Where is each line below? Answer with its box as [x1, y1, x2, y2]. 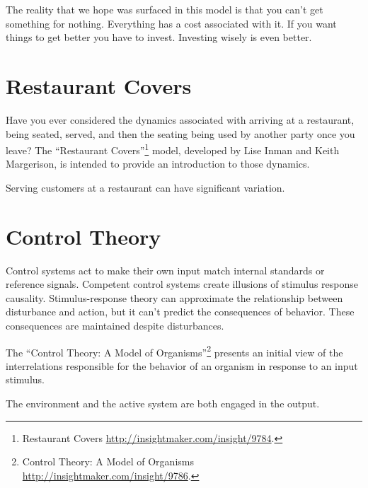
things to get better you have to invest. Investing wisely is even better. [6, 30, 312, 45]
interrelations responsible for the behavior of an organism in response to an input [6, 358, 358, 373]
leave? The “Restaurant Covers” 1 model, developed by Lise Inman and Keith [6, 141, 340, 157]
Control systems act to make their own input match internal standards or [6, 262, 325, 277]
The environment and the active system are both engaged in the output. [6, 396, 320, 411]
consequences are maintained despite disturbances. [6, 318, 224, 333]
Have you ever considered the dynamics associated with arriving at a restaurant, [6, 112, 355, 127]
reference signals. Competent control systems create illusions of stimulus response [6, 277, 358, 291]
